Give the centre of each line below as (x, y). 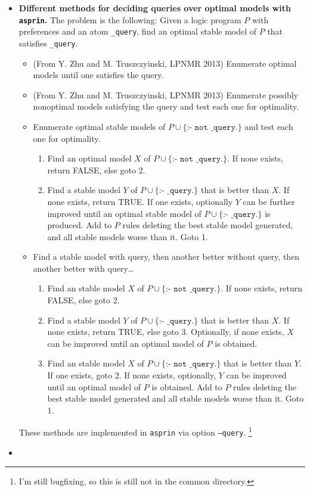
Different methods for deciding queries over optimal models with (155, 8)
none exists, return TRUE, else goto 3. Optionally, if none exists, (166, 332)
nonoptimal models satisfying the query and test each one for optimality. (166, 106)
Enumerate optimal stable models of (99, 126)
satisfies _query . (48, 43)
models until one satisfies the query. (98, 75)
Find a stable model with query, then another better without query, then (166, 257)
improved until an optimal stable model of (124, 213)
